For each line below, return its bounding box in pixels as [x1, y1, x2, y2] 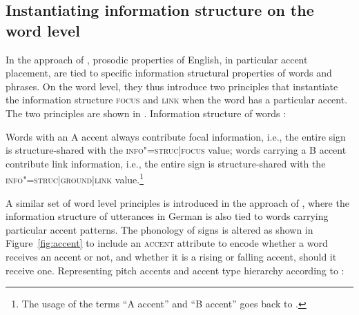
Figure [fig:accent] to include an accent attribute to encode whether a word [6, 236, 328, 250]
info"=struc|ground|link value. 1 [6, 170, 144, 186]
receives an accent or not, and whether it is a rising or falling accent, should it [6, 249, 337, 263]
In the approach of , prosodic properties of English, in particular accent [6, 52, 308, 66]
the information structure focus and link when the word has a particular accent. [6, 92, 348, 107]
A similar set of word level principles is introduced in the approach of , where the [6, 195, 349, 210]
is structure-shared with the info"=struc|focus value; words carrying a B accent [6, 143, 347, 157]
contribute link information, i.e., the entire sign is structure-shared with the [6, 156, 326, 170]
